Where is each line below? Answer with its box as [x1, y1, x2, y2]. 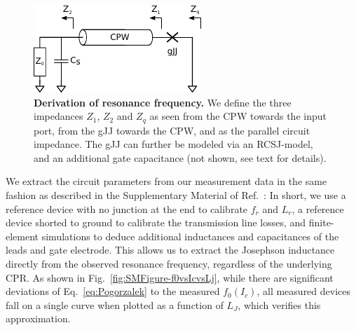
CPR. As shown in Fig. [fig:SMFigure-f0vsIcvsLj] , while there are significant [6, 270, 334, 284]
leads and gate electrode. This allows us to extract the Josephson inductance [6, 242, 335, 257]
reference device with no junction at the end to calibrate [6, 201, 248, 216]
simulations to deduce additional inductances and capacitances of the [41, 228, 339, 243]
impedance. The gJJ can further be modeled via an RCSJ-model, [34, 137, 313, 151]
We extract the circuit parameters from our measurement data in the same [6, 174, 327, 188]
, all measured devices [256, 284, 351, 298]
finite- [308, 215, 334, 230]
